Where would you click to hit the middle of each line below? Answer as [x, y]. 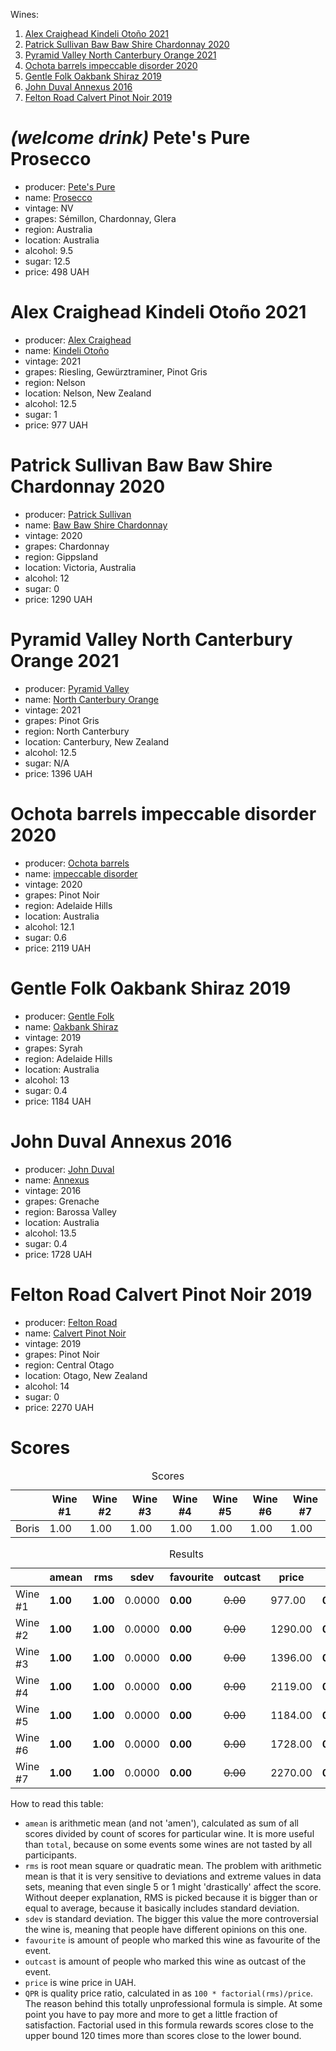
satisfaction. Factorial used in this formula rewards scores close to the [169, 2025]
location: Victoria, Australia [80, 567]
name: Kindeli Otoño [67, 350]
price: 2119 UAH [58, 948]
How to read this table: [57, 1804]
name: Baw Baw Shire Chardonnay [96, 525]
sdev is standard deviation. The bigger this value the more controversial [171, 1919]
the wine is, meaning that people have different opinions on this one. [166, 1930]
